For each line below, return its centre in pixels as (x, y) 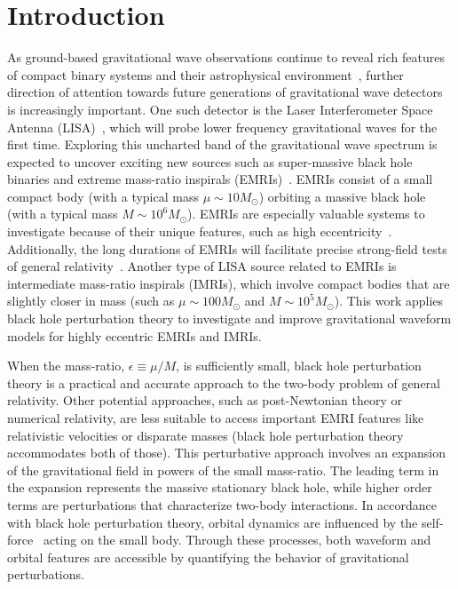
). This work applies (389, 301)
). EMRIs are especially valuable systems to (306, 214)
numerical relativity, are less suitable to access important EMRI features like (216, 418)
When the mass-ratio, (66, 366)
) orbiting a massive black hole (342, 196)
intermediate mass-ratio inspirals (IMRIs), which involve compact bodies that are (229, 283)
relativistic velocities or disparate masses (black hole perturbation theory (205, 435)
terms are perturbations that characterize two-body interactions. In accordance (222, 504)
